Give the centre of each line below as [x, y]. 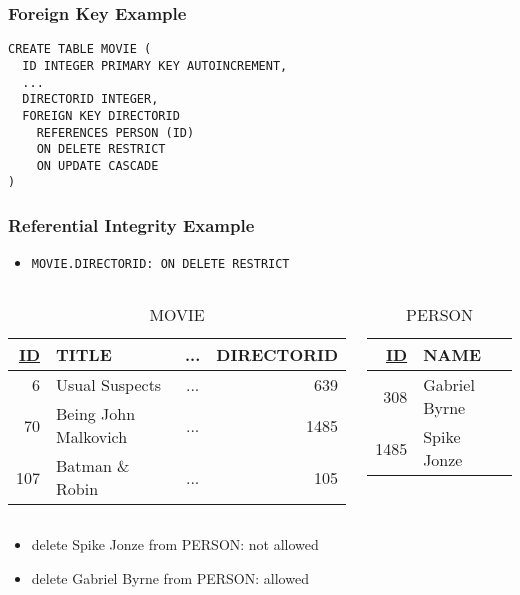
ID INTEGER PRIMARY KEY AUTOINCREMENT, [155, 65]
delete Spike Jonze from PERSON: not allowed [175, 544]
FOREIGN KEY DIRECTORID [101, 115]
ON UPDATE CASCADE [97, 165]
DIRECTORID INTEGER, [90, 99]
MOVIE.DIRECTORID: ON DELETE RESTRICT [160, 264]
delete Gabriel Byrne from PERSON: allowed [170, 577]
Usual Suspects [109, 384]
